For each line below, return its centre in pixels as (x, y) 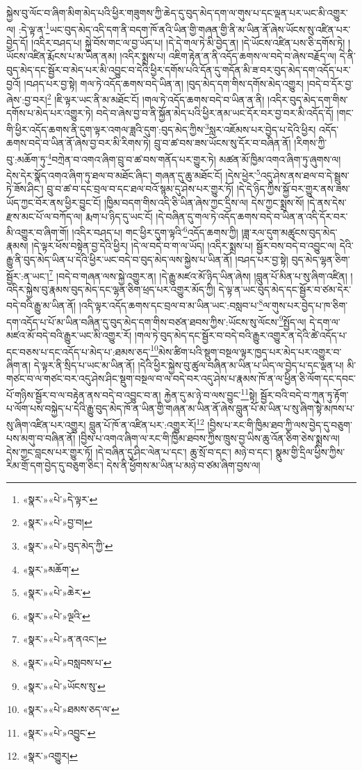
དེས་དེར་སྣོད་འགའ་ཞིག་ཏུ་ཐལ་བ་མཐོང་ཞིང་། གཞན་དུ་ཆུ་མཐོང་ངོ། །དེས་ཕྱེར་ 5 (133, 174)
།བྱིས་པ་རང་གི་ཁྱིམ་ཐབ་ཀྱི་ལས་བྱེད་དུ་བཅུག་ (280, 424)
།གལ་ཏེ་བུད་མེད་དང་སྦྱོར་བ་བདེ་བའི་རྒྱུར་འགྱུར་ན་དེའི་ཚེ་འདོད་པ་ (241, 335)
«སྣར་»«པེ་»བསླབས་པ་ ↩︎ (67, 663)
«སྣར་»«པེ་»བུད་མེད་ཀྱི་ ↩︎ (68, 546)
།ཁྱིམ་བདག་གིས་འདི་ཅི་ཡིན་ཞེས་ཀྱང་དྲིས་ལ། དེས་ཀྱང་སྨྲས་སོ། (204, 202)
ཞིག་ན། (19, 364)
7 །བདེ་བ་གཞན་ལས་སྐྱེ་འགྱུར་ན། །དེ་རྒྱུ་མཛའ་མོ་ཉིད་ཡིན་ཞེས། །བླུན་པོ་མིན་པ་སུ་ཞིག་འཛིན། (198, 275)
